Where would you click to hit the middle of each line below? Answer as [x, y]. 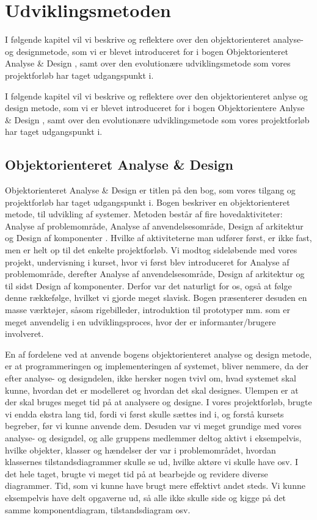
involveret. [24, 334]
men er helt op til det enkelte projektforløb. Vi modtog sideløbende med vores [151, 250]
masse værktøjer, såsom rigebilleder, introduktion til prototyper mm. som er [148, 310]
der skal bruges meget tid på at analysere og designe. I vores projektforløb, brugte [158, 402]
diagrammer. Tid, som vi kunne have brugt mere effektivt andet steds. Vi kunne [155, 486]
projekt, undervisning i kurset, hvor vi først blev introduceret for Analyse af [147, 262]
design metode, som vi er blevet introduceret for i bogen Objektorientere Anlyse [155, 108]
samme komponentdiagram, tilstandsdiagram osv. [98, 509]
